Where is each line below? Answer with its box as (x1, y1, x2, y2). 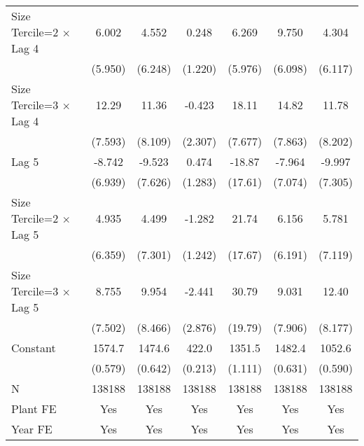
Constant (11, 340, 56, 356)
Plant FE (11, 400, 57, 417)
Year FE (11, 421, 52, 437)
